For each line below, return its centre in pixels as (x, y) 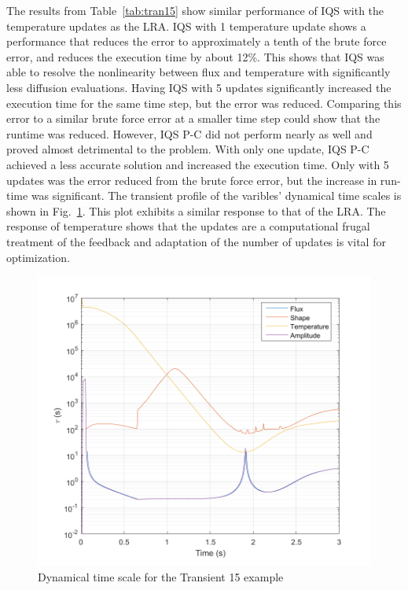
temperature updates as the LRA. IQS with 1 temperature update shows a (186, 26)
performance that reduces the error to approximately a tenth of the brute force (197, 41)
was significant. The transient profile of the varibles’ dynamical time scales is (216, 195)
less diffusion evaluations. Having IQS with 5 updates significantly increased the (199, 87)
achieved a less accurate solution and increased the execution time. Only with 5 (198, 164)
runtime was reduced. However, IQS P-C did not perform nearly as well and (189, 133)
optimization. (38, 257)
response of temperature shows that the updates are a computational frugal (188, 226)
